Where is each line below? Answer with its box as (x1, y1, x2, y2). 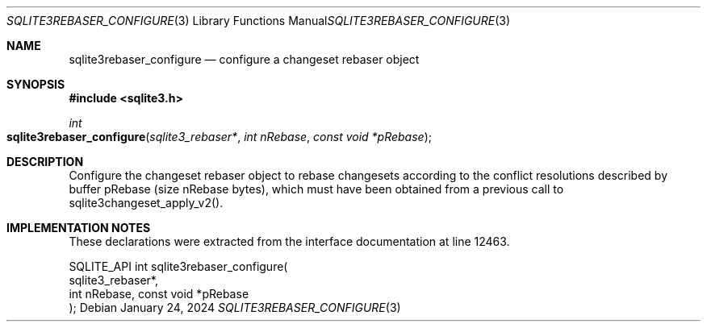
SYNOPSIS (6, 77, 65, 91)
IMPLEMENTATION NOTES (6, 221, 151, 235)
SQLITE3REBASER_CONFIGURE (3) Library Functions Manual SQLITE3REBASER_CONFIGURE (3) (6, 14, 511, 27)
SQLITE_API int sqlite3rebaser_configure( (69, 259, 288, 273)
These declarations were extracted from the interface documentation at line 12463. (69, 235, 510, 248)
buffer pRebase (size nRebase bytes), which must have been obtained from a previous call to (69, 182, 564, 196)
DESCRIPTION (6, 155, 84, 168)
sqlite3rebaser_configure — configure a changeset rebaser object (69, 52, 420, 66)
